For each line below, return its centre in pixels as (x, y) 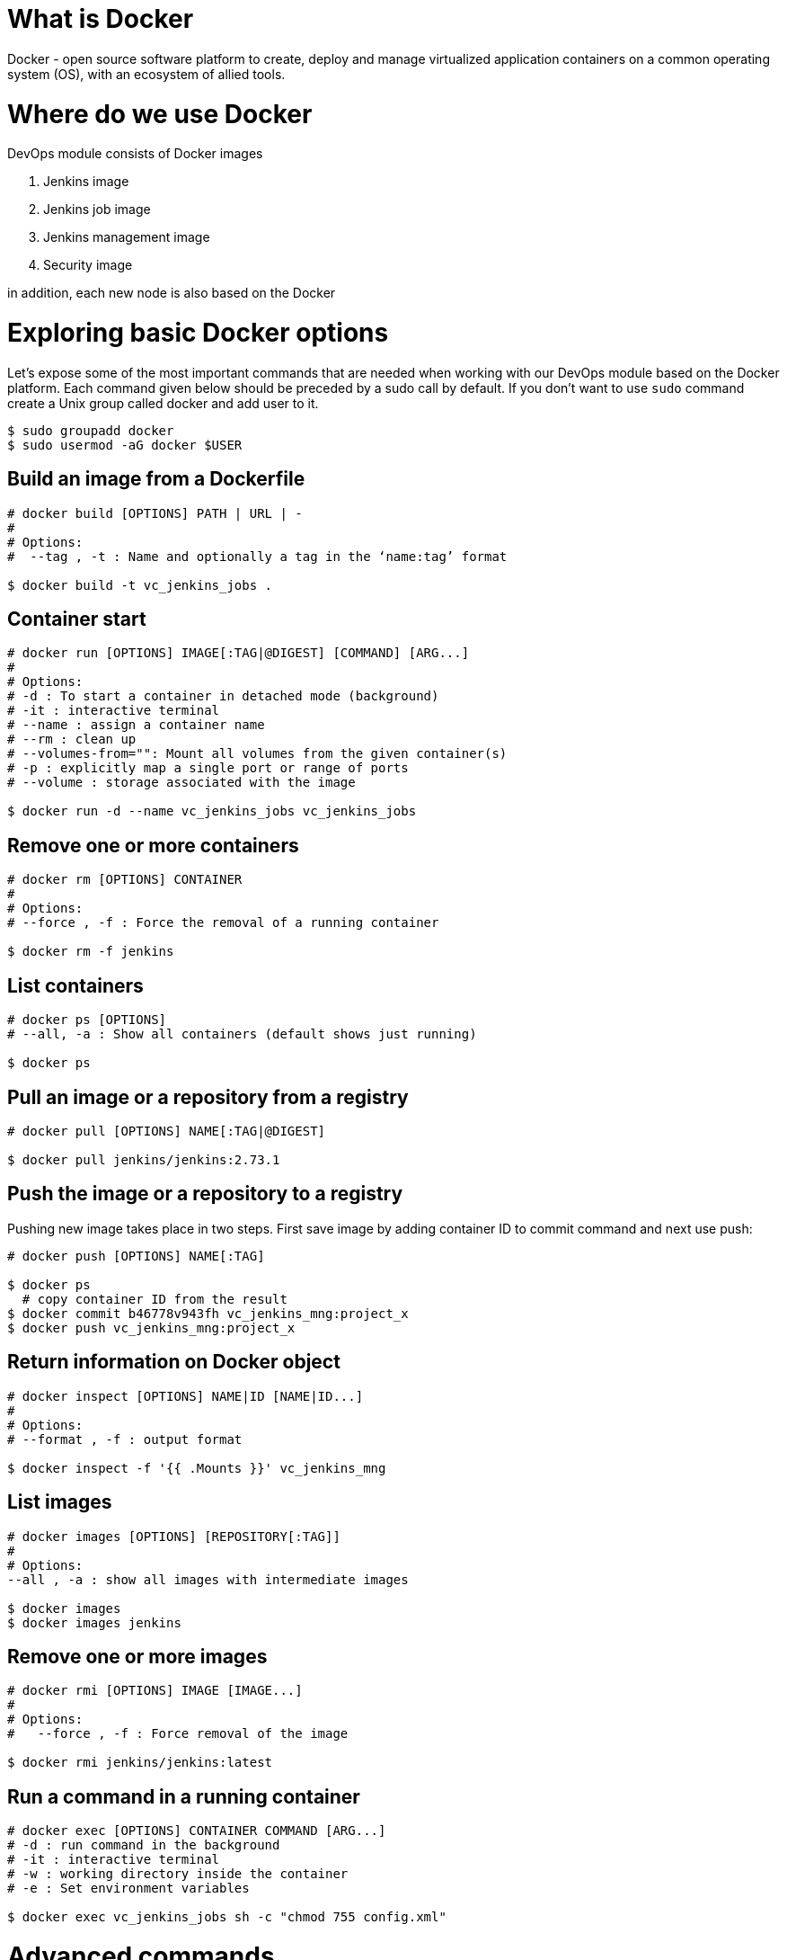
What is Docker (101, 19)
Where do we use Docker (160, 114)
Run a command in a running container (184, 1796)
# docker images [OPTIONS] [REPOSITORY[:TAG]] (174, 1536)
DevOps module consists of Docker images (135, 154)
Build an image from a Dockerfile (156, 479)
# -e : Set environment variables (128, 1889)
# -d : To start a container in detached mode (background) (223, 696)
